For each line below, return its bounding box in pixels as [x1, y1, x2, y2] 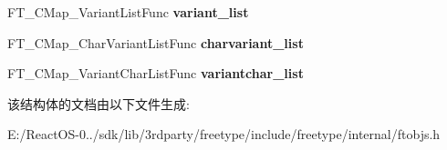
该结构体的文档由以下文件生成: [7, 94, 190, 113]
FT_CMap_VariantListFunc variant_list [7, 3, 249, 21]
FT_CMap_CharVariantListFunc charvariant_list [7, 33, 304, 52]
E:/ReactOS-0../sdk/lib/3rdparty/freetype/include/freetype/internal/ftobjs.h [7, 125, 441, 144]
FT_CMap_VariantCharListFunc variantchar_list [7, 64, 304, 83]
